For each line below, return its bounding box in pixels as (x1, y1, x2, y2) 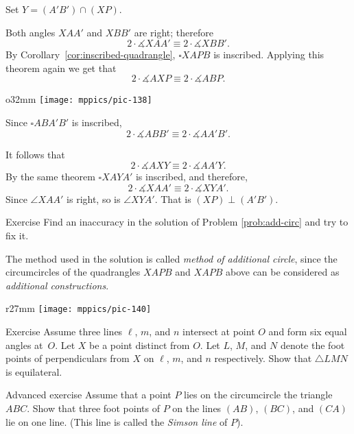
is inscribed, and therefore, (135, 169, 248, 184)
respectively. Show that (214, 351, 312, 365)
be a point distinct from (89, 337, 190, 352)
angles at (5, 337, 43, 352)
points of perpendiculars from (5, 351, 130, 365)
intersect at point (182, 324, 255, 339)
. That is (154, 191, 191, 206)
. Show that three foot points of (27, 401, 160, 415)
